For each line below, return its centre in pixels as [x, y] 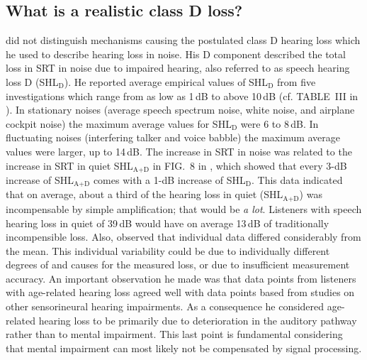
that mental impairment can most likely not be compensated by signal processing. [184, 348]
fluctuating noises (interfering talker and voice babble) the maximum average [173, 137]
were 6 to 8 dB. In [280, 123]
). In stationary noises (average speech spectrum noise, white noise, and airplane [180, 110]
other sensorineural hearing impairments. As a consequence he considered [165, 306]
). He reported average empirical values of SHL [166, 81]
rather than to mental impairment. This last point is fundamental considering [174, 334]
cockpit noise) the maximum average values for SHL [119, 123]
